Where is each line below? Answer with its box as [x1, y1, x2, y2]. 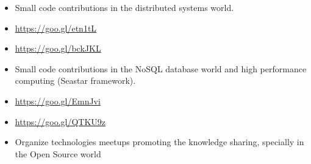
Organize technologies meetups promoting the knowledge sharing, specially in [15, 135, 304, 148]
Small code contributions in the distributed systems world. [15, 1, 234, 13]
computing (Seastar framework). [15, 74, 136, 87]
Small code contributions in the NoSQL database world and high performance [15, 62, 307, 75]
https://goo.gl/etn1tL [15, 21, 97, 34]
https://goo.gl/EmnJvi [15, 94, 101, 107]
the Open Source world [15, 147, 101, 160]
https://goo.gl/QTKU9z [15, 115, 106, 128]
